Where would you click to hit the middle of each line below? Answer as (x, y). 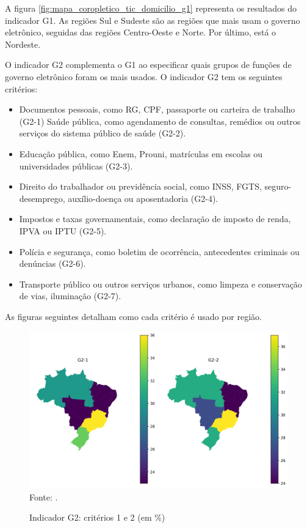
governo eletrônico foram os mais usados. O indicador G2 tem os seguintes (144, 76)
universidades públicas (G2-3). (76, 165)
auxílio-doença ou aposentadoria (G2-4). (143, 198)
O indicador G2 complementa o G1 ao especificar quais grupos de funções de (148, 65)
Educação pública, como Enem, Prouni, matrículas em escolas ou (141, 153)
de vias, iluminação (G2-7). (70, 296)
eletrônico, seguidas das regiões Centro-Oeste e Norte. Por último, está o (141, 32)
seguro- (278, 186)
